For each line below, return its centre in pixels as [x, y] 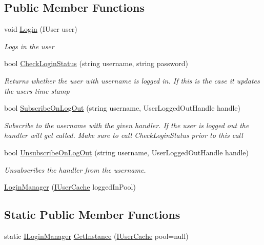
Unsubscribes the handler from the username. [75, 169]
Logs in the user [29, 46]
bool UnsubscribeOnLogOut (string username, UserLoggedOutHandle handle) [126, 152]
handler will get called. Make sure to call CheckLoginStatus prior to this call [124, 135]
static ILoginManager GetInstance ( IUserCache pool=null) [96, 236]
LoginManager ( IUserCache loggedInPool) [70, 187]
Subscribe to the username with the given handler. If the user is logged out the [127, 125]
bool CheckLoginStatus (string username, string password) [96, 63]
